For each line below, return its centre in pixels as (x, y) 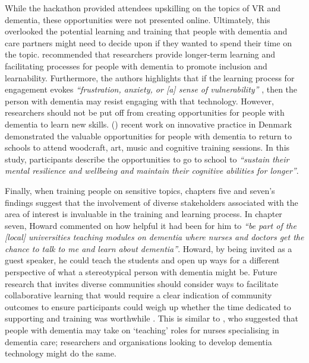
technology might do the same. (61, 353)
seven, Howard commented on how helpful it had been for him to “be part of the (151, 225)
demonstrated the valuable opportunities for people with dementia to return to (148, 136)
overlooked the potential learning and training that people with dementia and (146, 31)
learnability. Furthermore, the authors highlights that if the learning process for (150, 77)
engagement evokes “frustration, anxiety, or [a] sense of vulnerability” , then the (151, 89)
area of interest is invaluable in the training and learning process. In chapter (144, 214)
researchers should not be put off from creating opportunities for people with (145, 112)
